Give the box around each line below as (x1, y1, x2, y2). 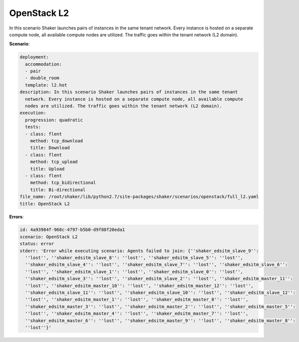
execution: (19, 110, 46, 116)
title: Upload (30, 166, 65, 171)
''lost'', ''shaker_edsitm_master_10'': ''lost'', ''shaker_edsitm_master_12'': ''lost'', (25, 283, 254, 289)
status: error (19, 241, 54, 247)
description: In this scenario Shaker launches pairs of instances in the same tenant (19, 89, 238, 95)
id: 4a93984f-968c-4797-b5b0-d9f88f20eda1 (19, 227, 125, 233)
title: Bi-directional (30, 187, 86, 192)
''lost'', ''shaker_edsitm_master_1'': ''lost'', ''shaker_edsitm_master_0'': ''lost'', (25, 297, 249, 303)
